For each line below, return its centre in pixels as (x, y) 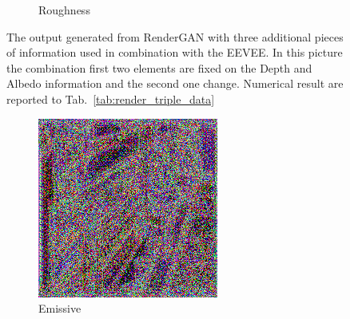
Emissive (60, 308)
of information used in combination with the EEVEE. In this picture (175, 52)
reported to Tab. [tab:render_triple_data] (111, 98)
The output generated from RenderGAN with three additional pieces (175, 36)
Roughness (64, 10)
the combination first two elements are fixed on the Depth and (159, 67)
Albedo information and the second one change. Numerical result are (175, 83)
